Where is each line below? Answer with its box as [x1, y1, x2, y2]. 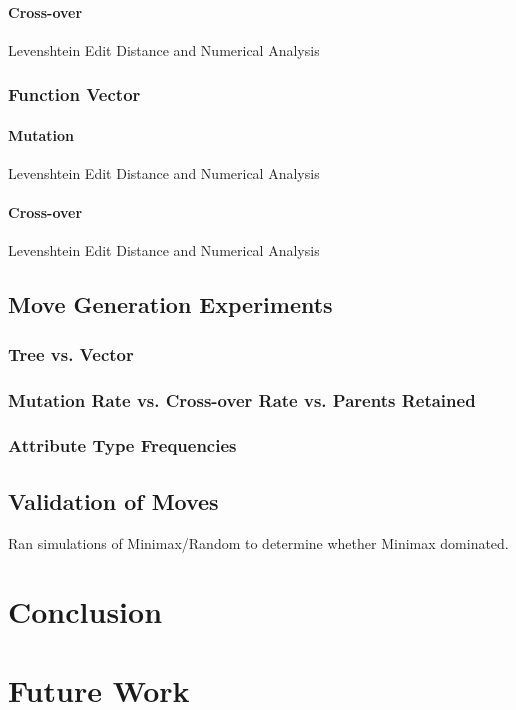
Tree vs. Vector [8, 341, 134, 366]
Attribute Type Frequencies [8, 433, 237, 458]
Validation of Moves [8, 485, 219, 516]
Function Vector [8, 82, 141, 107]
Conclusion [8, 591, 163, 632]
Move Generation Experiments [8, 289, 333, 320]
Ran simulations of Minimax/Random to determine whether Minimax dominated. [8, 532, 509, 553]
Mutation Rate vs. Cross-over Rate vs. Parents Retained [8, 387, 476, 412]
